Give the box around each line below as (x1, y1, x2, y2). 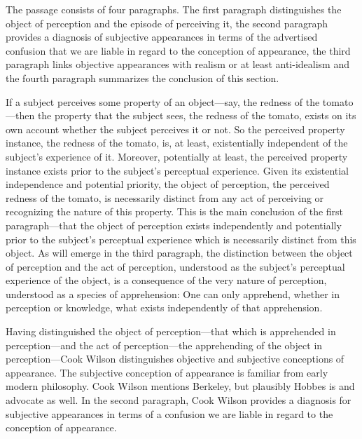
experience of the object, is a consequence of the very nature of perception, (6, 273, 327, 288)
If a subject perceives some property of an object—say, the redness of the (6, 94, 320, 109)
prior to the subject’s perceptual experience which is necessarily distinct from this (6, 231, 356, 246)
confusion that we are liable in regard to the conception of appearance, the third (6, 43, 351, 58)
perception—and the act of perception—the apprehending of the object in (6, 337, 323, 352)
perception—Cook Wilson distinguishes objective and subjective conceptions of (6, 351, 344, 366)
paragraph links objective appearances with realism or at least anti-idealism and (6, 57, 349, 72)
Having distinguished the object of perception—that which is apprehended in (6, 324, 336, 339)
